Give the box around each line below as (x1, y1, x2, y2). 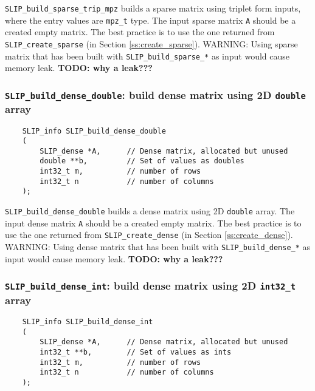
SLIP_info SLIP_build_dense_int (22, 318, 153, 327)
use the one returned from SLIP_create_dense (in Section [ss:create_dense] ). (5, 228, 293, 241)
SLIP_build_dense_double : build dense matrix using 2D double (5, 87, 306, 102)
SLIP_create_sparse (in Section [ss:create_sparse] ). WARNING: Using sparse (5, 37, 298, 50)
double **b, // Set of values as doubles (40, 157, 244, 166)
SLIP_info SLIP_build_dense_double (22, 126, 166, 135)
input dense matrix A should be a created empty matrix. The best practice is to (5, 216, 302, 229)
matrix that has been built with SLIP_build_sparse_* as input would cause (5, 49, 290, 62)
